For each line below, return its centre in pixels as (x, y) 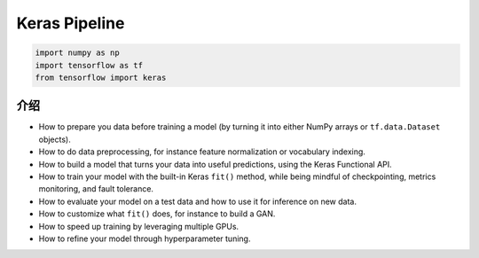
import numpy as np (77, 53)
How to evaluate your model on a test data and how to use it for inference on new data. (197, 201)
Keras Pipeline (71, 23)
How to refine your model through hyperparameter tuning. (145, 238)
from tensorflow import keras (101, 77)
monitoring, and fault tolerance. (96, 189)
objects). (55, 139)
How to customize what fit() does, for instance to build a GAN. (157, 214)
